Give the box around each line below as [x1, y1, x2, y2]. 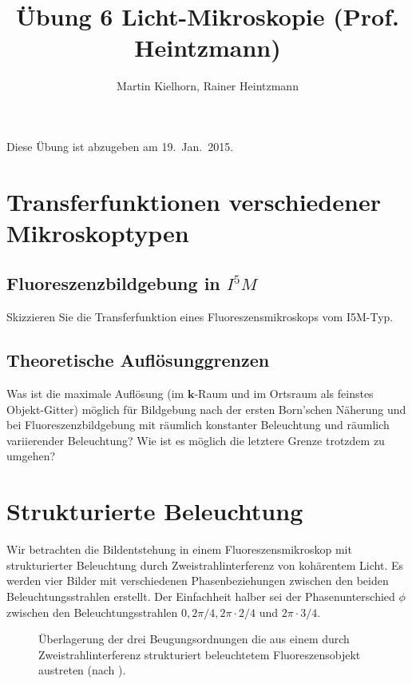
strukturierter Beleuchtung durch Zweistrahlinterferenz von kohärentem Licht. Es [6, 556, 404, 573]
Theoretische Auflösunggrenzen [6, 348, 270, 372]
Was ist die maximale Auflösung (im [6, 385, 184, 402]
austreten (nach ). [38, 662, 126, 678]
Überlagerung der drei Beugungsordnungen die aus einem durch [38, 630, 350, 647]
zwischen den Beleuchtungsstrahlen [6, 603, 178, 620]
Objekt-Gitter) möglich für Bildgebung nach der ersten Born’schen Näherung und [6, 400, 406, 417]
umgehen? [6, 447, 56, 464]
